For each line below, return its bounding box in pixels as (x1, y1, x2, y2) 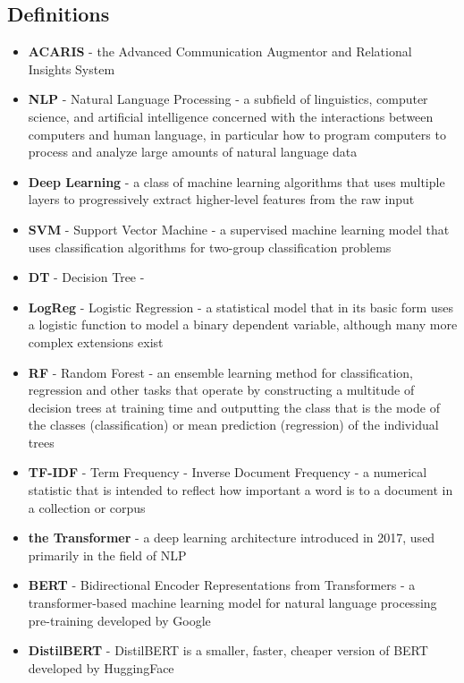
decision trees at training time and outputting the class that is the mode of (28, 397, 440, 416)
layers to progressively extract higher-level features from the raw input (28, 190, 415, 209)
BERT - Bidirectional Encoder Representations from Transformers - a (28, 576, 416, 594)
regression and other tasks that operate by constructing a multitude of (28, 380, 415, 399)
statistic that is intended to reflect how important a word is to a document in (28, 481, 453, 499)
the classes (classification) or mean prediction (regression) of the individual (28, 415, 439, 434)
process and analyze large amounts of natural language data (28, 142, 358, 161)
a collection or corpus (28, 498, 146, 517)
